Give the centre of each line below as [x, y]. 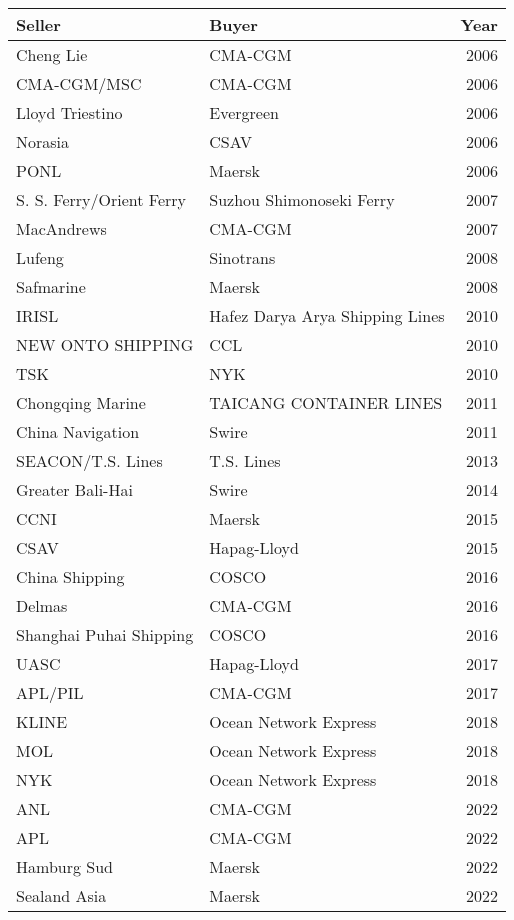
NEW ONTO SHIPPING [105, 344]
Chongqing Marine [81, 402]
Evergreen [244, 112]
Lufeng [40, 257]
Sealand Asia [61, 895]
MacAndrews [61, 228]
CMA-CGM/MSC [79, 83]
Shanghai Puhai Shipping [105, 634]
